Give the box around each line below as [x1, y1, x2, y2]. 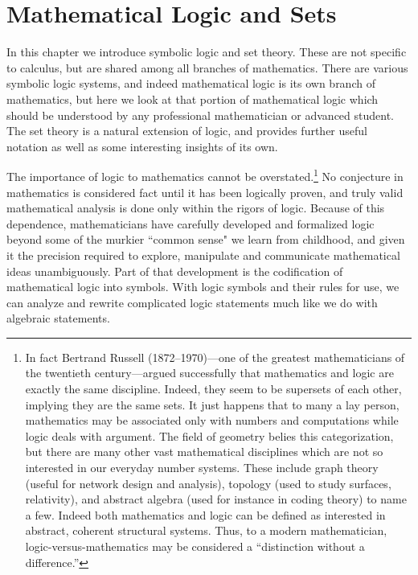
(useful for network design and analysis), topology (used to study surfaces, [25, 474, 391, 491]
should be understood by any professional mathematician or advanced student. [6, 106, 394, 123]
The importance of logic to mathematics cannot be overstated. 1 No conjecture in [6, 166, 404, 184]
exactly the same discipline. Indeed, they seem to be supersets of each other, [25, 380, 402, 397]
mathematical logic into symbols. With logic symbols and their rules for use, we [6, 278, 400, 295]
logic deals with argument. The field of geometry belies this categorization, [25, 427, 394, 444]
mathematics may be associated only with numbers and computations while [25, 412, 399, 429]
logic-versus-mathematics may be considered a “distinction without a [25, 538, 365, 554]
